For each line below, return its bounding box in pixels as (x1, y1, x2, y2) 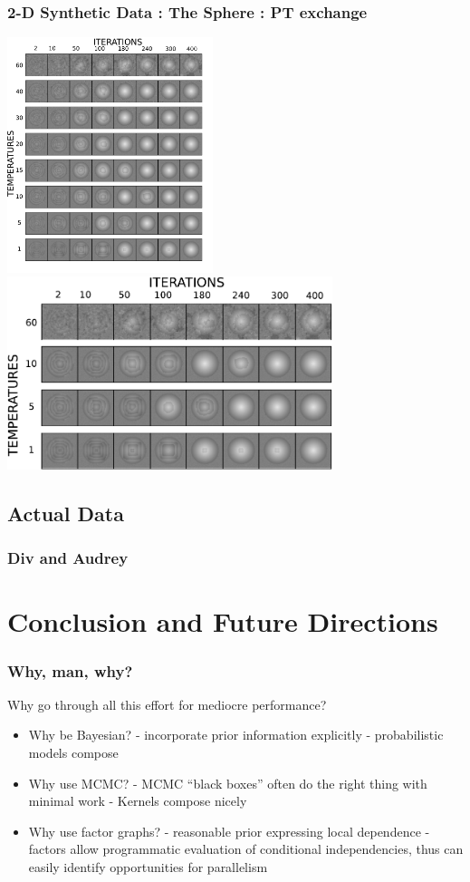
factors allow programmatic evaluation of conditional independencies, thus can (28, 839, 464, 858)
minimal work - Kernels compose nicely (28, 791, 247, 810)
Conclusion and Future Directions (7, 603, 438, 640)
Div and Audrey (7, 547, 129, 569)
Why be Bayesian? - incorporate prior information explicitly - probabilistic (28, 725, 444, 744)
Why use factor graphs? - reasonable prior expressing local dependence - (28, 821, 430, 840)
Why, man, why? (7, 659, 133, 682)
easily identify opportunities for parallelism (28, 858, 268, 876)
